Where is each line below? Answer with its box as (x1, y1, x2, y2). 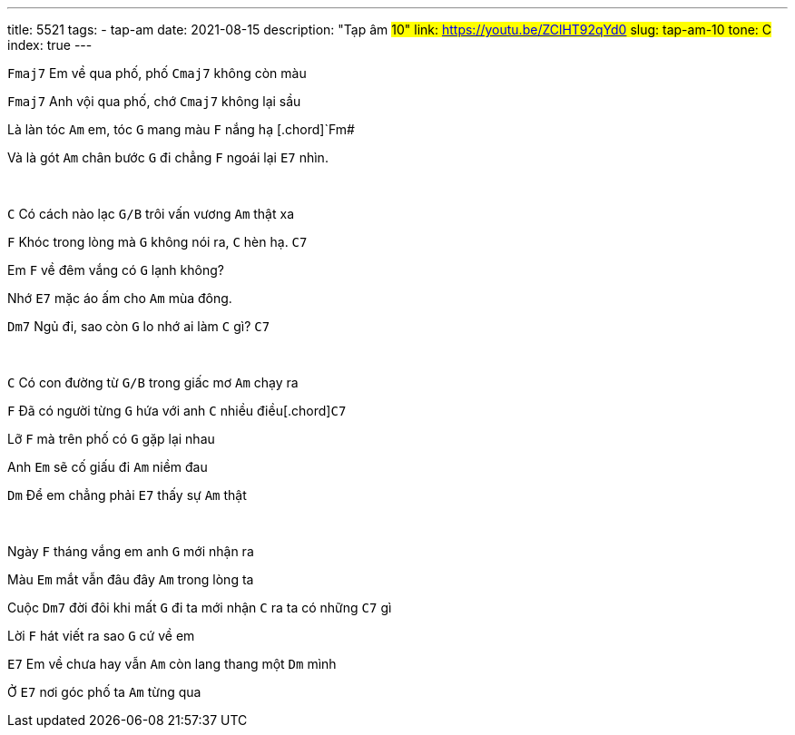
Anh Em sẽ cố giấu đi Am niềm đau (7, 459, 208, 475)
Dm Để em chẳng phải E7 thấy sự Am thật (7, 487, 247, 503)
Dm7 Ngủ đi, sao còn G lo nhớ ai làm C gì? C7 (7, 318, 270, 334)
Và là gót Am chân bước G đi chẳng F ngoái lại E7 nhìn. (7, 150, 329, 165)
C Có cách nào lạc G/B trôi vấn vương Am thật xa (7, 206, 295, 221)
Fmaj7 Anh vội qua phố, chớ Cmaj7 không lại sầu (7, 93, 301, 109)
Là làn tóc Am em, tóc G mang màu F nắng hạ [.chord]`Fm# (7, 122, 355, 137)
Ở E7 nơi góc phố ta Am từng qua (7, 684, 201, 700)
